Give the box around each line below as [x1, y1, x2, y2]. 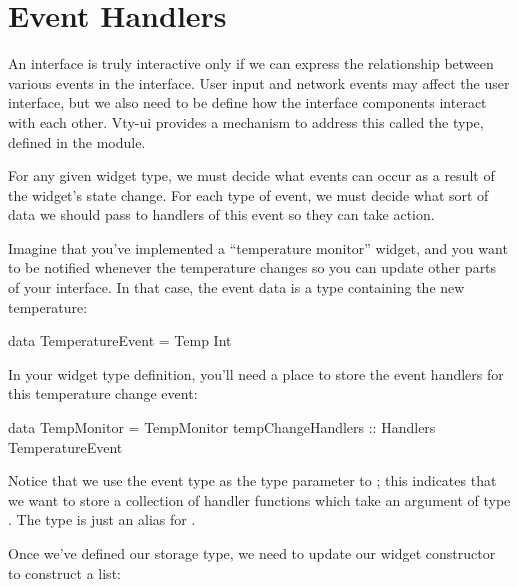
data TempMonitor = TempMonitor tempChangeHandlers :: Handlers [8, 417, 436, 438]
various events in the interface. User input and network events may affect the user [8, 72, 510, 93]
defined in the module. [8, 131, 146, 152]
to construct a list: [8, 562, 121, 583]
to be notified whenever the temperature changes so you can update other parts [8, 257, 497, 278]
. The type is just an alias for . [8, 509, 196, 530]
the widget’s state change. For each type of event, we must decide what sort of [8, 184, 489, 205]
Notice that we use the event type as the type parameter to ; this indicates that [8, 470, 497, 491]
